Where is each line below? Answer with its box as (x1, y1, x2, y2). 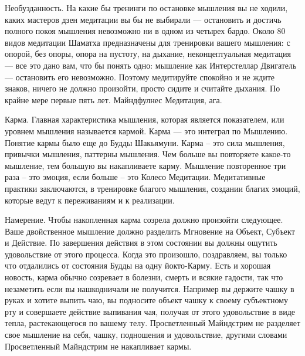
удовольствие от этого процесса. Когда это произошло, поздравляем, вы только (5, 247, 287, 260)
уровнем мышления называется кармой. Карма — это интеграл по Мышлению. (5, 124, 288, 137)
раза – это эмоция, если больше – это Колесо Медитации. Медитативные (5, 171, 266, 183)
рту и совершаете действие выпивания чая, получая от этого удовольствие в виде (5, 305, 296, 317)
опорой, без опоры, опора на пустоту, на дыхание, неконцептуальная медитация (5, 48, 292, 60)
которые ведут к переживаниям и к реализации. (5, 194, 175, 206)
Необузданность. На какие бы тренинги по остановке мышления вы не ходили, (5, 2, 288, 13)
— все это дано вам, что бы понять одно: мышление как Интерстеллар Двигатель (5, 59, 297, 71)
